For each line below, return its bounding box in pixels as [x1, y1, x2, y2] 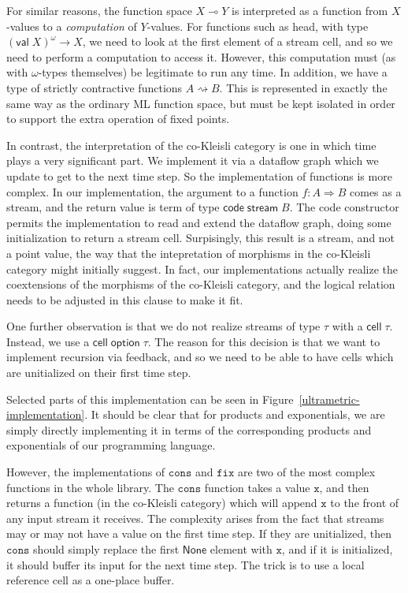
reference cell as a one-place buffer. [6, 572, 175, 588]
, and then [319, 479, 369, 495]
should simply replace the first [33, 541, 180, 557]
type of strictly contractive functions [6, 79, 183, 95]
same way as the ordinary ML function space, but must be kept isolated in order [6, 95, 395, 111]
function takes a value [204, 479, 310, 495]
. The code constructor [289, 199, 399, 215]
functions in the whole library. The [6, 479, 174, 495]
